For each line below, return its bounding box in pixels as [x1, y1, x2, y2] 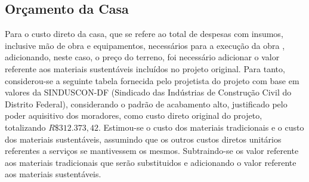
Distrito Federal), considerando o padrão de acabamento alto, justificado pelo [5, 97, 288, 110]
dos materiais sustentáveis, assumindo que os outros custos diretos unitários [5, 132, 282, 145]
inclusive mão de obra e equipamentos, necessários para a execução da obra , [5, 39, 285, 51]
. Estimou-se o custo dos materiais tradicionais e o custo [98, 121, 304, 133]
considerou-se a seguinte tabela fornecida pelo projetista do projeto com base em [5, 74, 299, 87]
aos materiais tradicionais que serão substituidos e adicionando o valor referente [5, 156, 296, 168]
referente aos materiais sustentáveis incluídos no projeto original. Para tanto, [5, 62, 285, 75]
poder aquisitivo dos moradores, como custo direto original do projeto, [5, 109, 262, 122]
